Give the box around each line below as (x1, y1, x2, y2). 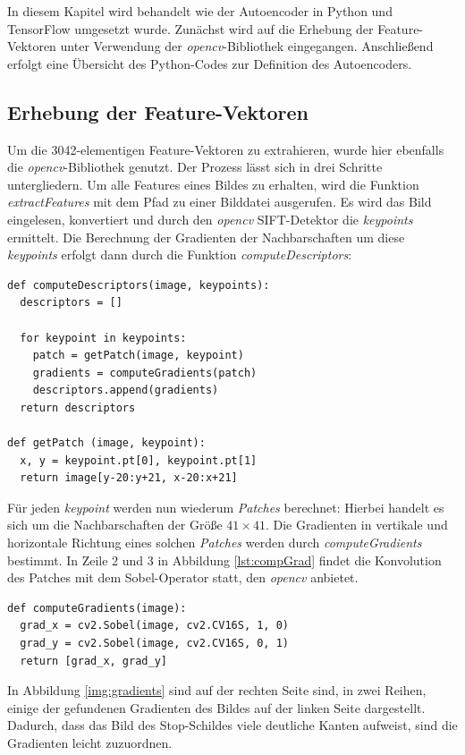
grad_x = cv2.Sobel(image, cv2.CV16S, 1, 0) (20, 619, 289, 632)
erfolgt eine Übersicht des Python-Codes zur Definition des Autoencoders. (7, 54, 412, 72)
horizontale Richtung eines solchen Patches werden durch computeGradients (7, 533, 422, 552)
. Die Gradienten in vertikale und (265, 515, 448, 534)
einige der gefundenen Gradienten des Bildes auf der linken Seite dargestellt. (7, 698, 426, 717)
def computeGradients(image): (7, 601, 187, 615)
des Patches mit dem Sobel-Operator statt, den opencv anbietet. (7, 568, 359, 587)
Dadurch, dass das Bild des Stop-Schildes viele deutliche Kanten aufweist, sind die (7, 716, 458, 734)
